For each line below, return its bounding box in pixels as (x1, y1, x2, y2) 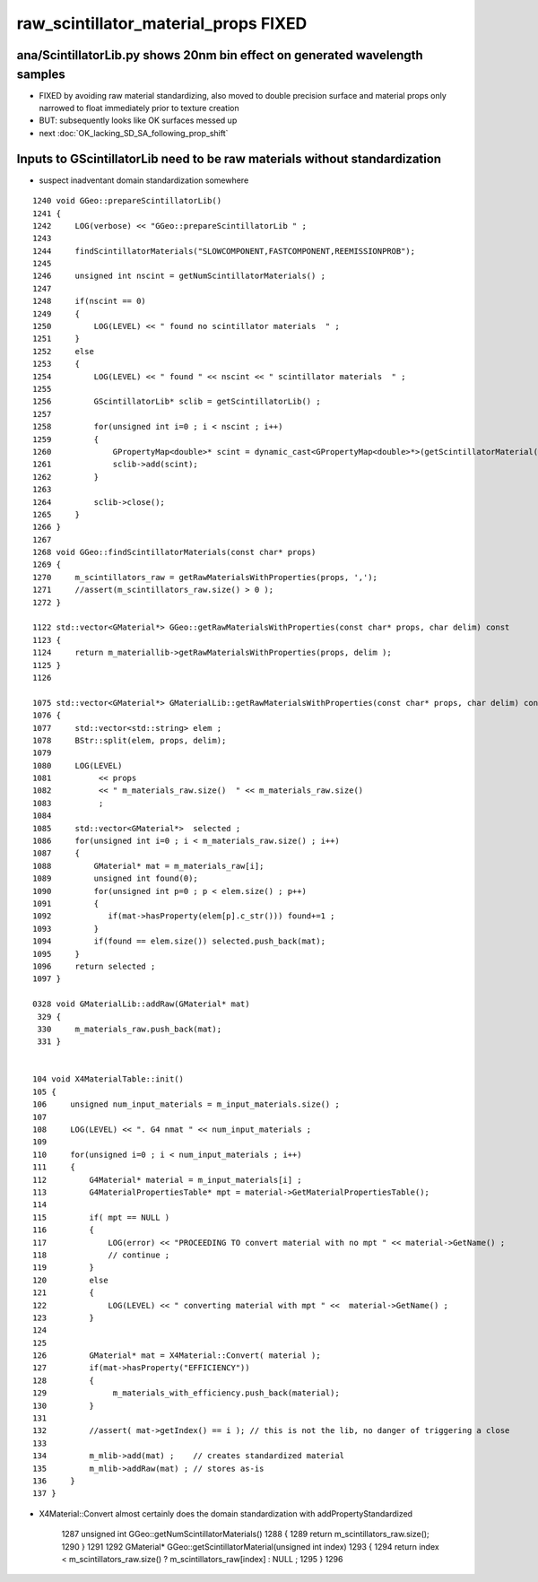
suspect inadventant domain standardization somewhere (39, 175, 249, 186)
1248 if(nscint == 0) (32, 296, 147, 307)
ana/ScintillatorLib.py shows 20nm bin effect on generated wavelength (16, 48, 423, 63)
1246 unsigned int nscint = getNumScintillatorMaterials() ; (32, 271, 326, 282)
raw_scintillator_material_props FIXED (16, 13, 308, 33)
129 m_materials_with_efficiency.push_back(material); (32, 1388, 340, 1398)
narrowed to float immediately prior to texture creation (39, 103, 239, 114)
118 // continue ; (32, 1249, 170, 1260)
